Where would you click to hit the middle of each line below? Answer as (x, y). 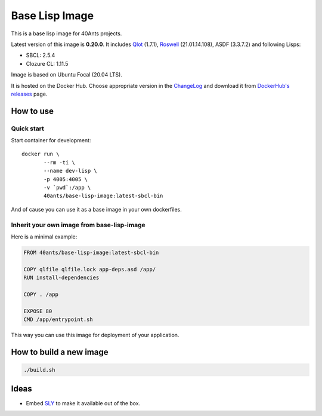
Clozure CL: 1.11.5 (47, 63)
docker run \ (41, 154)
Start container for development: (51, 140)
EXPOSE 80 (38, 311)
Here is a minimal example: (44, 237)
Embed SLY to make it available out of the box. (83, 403)
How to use (32, 111)
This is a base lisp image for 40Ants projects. (66, 33)
